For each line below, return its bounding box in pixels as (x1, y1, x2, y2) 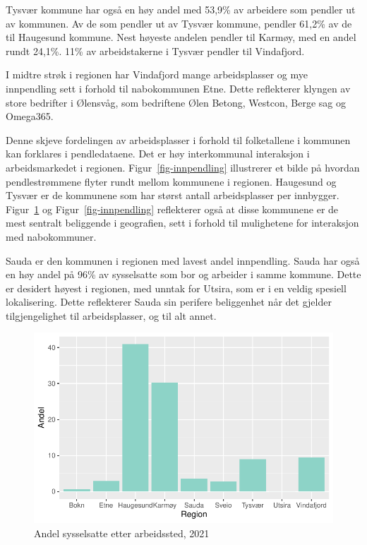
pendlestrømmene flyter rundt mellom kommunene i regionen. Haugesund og (6, 174, 337, 188)
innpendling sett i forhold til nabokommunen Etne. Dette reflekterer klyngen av (6, 80, 351, 95)
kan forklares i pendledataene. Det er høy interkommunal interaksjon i (6, 146, 310, 161)
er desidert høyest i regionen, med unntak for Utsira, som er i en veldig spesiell (6, 280, 347, 295)
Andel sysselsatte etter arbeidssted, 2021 (34, 525, 210, 540)
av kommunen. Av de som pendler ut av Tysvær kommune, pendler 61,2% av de (6, 16, 352, 30)
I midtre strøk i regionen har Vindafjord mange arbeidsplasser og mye (6, 67, 308, 82)
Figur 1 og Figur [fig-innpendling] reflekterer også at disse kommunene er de (6, 201, 339, 216)
